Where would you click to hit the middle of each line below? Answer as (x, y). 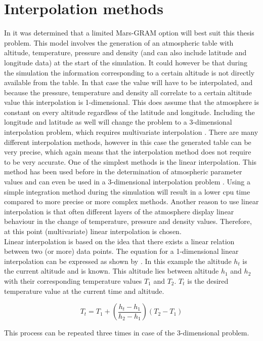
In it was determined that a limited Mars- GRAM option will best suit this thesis (129, 33)
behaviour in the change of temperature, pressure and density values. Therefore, (128, 221)
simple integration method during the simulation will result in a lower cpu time (127, 191)
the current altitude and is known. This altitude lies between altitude (112, 271)
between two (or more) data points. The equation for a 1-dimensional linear (121, 251)
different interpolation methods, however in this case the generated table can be (128, 142)
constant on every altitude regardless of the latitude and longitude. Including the (129, 112)
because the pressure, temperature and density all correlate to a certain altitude (128, 92)
